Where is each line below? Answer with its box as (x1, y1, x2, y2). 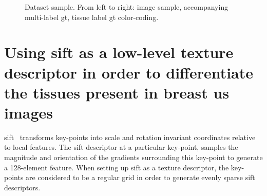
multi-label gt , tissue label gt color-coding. (25, 11, 159, 22)
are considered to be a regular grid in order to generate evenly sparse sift (26, 172, 255, 183)
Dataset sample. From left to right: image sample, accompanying (25, 2, 228, 12)
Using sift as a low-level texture (4, 42, 234, 63)
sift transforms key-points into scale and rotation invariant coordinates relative (4, 131, 256, 142)
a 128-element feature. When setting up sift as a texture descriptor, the (4, 162, 229, 172)
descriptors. (4, 182, 41, 192)
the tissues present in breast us (4, 82, 230, 103)
